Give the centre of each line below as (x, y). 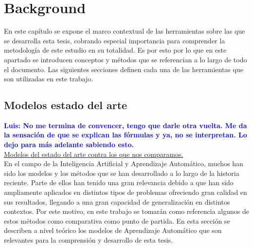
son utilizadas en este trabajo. (49, 79)
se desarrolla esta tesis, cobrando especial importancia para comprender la (115, 40)
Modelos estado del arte (66, 105)
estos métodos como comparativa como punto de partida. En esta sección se (117, 220)
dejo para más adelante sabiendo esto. (69, 144)
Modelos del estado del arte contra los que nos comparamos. (94, 154)
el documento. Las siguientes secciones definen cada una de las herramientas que (124, 69)
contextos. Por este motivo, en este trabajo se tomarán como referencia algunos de (126, 211)
